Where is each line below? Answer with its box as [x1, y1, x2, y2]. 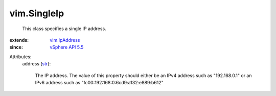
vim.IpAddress [50, 37, 80, 43]
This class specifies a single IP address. [22, 26, 107, 32]
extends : [9, 37, 29, 43]
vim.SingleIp [9, 8, 64, 19]
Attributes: [9, 54, 32, 60]
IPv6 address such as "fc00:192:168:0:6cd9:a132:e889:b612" [35, 79, 164, 85]
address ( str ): [22, 61, 51, 67]
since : [9, 44, 23, 51]
